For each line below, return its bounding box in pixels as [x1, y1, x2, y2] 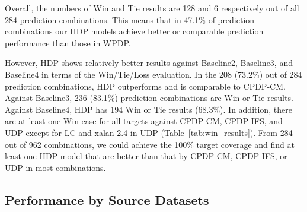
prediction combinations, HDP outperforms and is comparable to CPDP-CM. [5, 80, 286, 92]
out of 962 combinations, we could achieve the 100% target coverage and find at [5, 138, 295, 150]
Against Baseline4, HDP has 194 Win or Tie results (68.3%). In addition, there [5, 103, 292, 115]
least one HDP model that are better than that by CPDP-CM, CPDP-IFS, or [5, 150, 287, 162]
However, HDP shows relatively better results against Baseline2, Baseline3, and [5, 56, 293, 69]
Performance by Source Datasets [5, 190, 209, 208]
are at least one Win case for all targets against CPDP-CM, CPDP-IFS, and [5, 115, 283, 127]
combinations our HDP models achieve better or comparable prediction [5, 25, 264, 37]
